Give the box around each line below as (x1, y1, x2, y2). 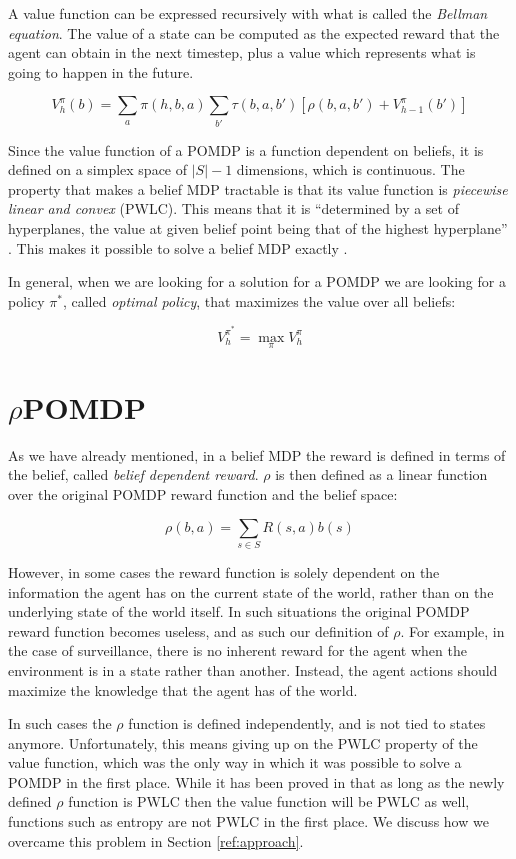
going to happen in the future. (8, 61, 194, 82)
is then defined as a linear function (275, 464, 488, 485)
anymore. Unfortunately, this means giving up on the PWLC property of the (8, 732, 478, 753)
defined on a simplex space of (8, 159, 188, 180)
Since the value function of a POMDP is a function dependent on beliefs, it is (8, 139, 484, 160)
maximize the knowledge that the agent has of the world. (8, 679, 358, 700)
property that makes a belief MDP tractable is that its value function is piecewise (8, 178, 508, 199)
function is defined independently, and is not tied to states (128, 713, 486, 734)
